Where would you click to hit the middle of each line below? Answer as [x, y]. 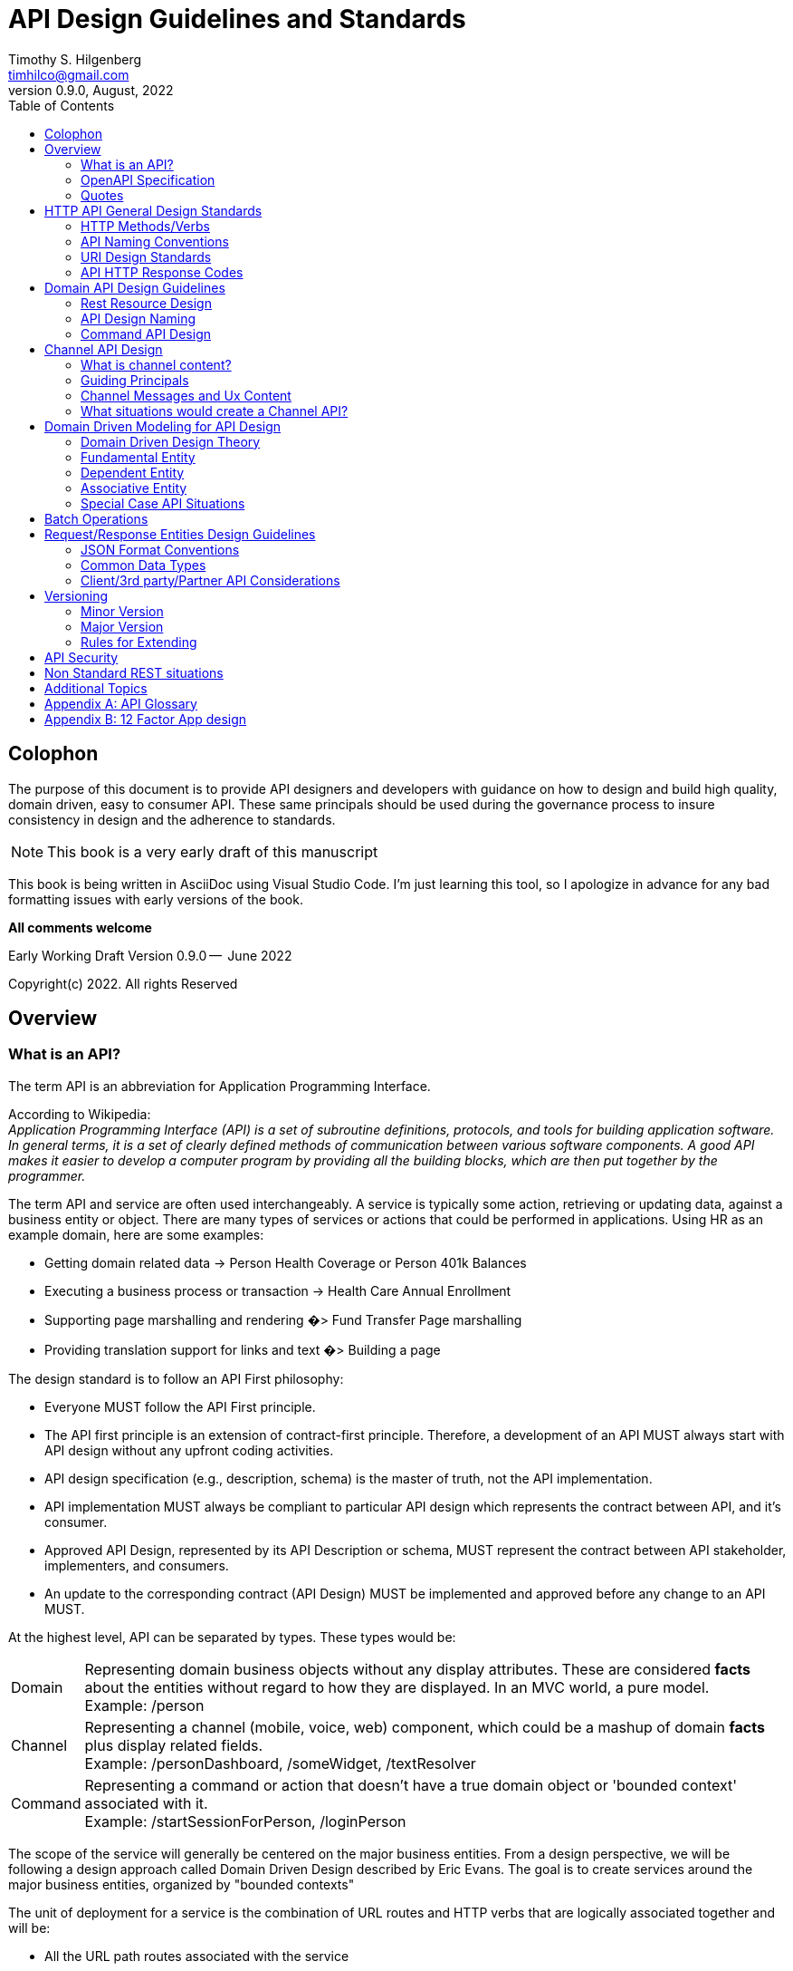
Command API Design [146, 333]
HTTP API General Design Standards [153, 210]
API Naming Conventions [155, 241]
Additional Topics [96, 688]
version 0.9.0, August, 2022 [91, 90]
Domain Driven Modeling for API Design [163, 426]
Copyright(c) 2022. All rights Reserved [123, 983]
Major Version [122, 626]
